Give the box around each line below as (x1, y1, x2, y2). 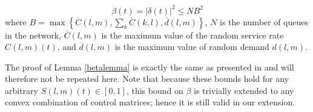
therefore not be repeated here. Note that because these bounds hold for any (5, 72, 289, 85)
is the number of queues (220, 15, 309, 28)
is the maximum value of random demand (114, 40, 269, 53)
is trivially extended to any (194, 84, 294, 96)
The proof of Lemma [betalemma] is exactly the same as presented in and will (5, 60, 294, 73)
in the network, (5, 28, 61, 41)
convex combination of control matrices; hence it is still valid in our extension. (5, 96, 295, 108)
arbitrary (5, 84, 38, 96)
